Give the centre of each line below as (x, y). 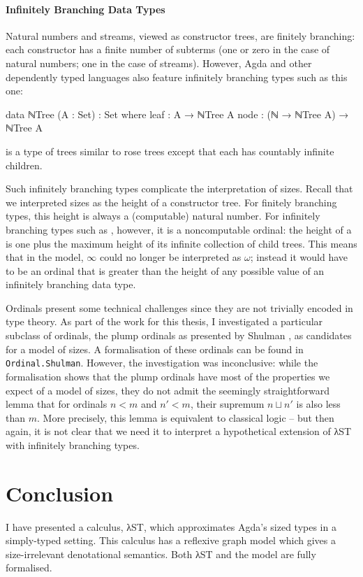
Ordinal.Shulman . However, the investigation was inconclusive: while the (162, 363)
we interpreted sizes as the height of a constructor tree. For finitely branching (171, 202)
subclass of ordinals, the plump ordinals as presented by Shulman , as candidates (179, 335)
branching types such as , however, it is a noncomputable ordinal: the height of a (179, 229)
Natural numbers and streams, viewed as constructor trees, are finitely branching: (180, 35)
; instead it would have (299, 257)
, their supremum (227, 404)
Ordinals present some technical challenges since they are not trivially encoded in (179, 307)
